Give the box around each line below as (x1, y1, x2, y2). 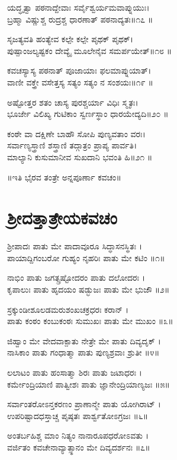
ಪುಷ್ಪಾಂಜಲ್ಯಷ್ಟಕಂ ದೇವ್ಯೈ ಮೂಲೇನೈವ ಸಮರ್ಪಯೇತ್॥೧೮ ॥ (7, 44, 172, 56)
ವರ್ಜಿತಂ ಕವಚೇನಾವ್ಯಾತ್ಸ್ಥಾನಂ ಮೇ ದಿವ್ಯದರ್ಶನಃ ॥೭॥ (7, 440, 150, 453)
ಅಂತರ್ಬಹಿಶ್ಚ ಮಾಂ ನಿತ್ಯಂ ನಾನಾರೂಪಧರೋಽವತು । (7, 429, 149, 442)
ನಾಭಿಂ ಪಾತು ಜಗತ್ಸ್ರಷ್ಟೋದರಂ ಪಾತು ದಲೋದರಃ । (7, 271, 145, 284)
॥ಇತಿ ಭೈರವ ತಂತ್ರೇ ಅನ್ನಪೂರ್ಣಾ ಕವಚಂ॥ (7, 170, 121, 183)
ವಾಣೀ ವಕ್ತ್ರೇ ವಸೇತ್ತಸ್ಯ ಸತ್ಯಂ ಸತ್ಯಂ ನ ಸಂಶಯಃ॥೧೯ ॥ (7, 75, 153, 88)
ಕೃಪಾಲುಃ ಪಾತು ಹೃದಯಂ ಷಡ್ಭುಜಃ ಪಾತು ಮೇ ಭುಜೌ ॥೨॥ (7, 283, 170, 296)
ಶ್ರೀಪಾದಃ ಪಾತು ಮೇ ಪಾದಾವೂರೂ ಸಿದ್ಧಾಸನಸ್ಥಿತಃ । (7, 240, 142, 252)
